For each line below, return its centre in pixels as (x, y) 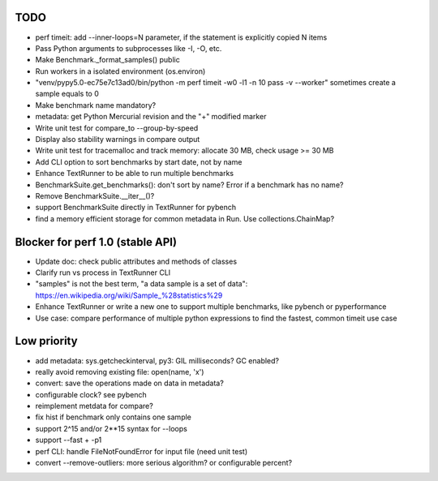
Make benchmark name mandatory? (96, 105)
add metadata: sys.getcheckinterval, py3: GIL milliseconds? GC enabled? (157, 360)
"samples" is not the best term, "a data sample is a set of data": (142, 284)
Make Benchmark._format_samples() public (107, 60)
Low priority (46, 341)
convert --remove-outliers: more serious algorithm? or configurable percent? (163, 463)
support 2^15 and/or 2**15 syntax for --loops (112, 428)
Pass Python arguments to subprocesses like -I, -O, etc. (129, 48)
